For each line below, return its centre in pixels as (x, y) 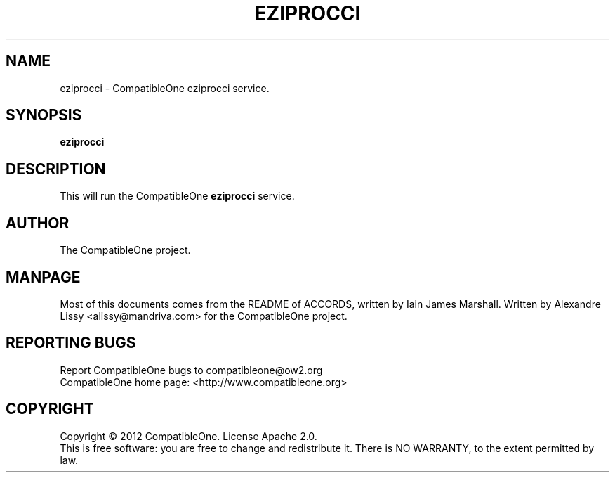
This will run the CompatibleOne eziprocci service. (177, 196)
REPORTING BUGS (71, 343)
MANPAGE (43, 277)
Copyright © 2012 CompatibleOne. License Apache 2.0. (189, 436)
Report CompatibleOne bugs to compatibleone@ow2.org (191, 370)
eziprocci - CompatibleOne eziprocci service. (165, 88)
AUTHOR (38, 223)
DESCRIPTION (56, 169)
